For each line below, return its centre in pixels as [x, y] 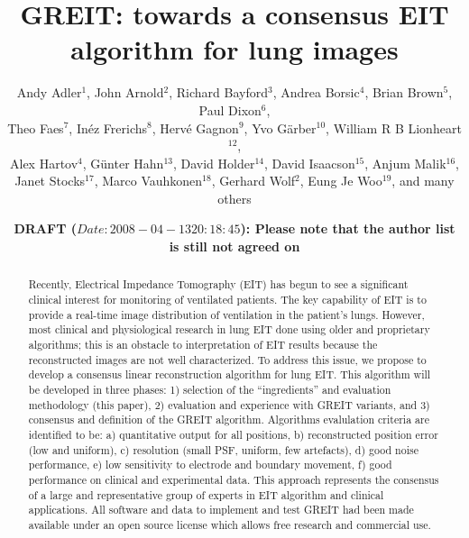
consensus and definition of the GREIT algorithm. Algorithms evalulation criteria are [229, 419]
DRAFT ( [45, 228]
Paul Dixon [230, 109]
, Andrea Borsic [316, 92]
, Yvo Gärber [280, 128]
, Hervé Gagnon [195, 128]
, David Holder [214, 163]
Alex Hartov [44, 163]
